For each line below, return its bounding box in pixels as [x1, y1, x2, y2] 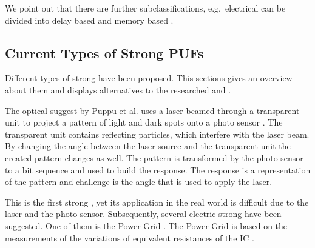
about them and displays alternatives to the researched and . [5, 83, 231, 96]
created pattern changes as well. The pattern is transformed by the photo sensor [5, 151, 303, 164]
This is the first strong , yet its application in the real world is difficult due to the [5, 195, 309, 208]
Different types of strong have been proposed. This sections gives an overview [5, 72, 293, 84]
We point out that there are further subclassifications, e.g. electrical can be [5, 2, 286, 14]
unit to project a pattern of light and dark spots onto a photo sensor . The [5, 116, 283, 129]
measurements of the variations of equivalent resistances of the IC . [5, 231, 254, 244]
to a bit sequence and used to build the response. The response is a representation [5, 163, 311, 176]
